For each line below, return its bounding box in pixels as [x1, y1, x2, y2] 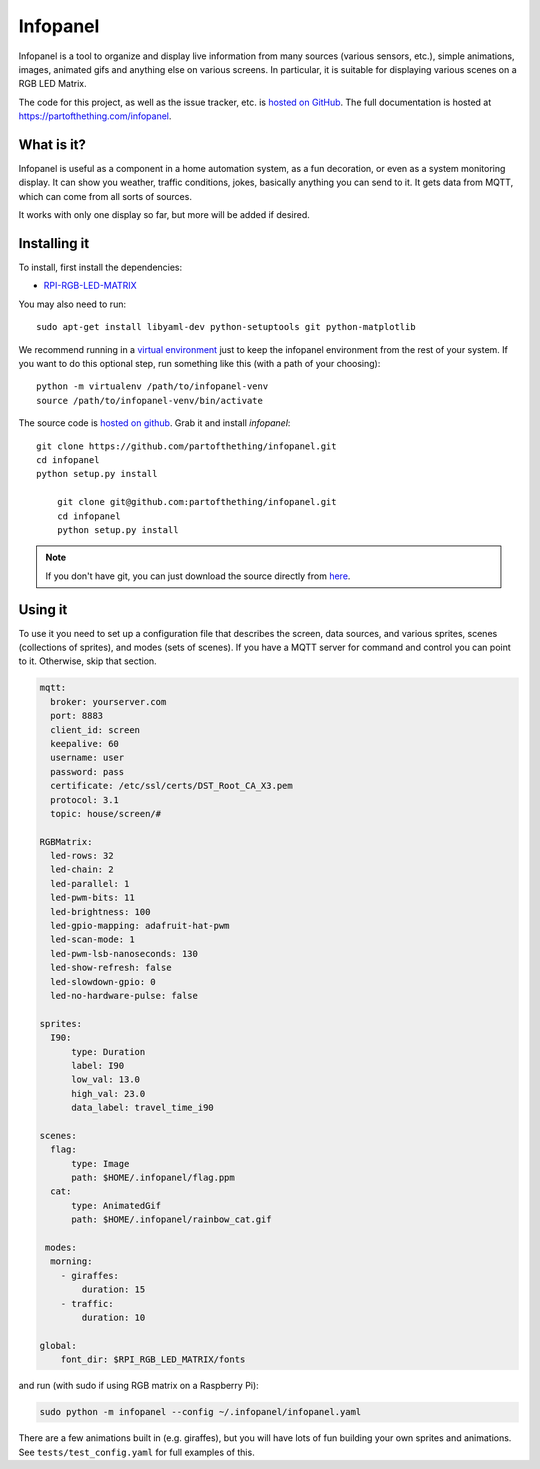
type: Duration [71, 1046, 146, 1057]
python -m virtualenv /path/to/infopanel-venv [36, 381, 269, 392]
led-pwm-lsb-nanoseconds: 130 [50, 948, 199, 959]
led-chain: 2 [50, 864, 114, 875]
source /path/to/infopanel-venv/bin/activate [36, 395, 264, 406]
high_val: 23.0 [71, 1088, 146, 1099]
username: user [50, 752, 125, 764]
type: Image [71, 1158, 130, 1169]
